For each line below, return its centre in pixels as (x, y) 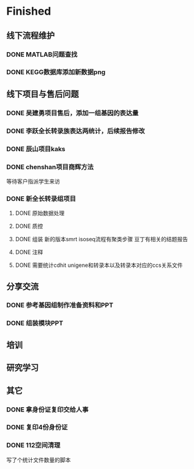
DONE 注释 (29, 252)
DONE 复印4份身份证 (37, 427)
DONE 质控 (29, 226)
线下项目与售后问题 (43, 94)
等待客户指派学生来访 (33, 181)
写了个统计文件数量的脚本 (39, 460)
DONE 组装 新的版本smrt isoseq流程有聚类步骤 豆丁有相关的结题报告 (102, 239)
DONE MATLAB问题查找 (42, 54)
